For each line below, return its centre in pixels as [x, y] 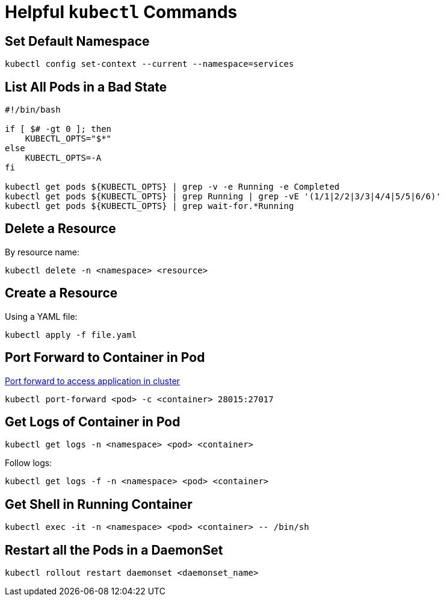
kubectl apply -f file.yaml [71, 335]
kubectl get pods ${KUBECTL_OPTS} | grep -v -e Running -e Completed [172, 187]
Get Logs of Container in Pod [93, 422]
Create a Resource [61, 293]
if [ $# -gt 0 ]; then [58, 129]
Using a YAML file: [41, 316]
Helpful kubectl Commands [121, 12]
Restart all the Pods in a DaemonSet [114, 550]
